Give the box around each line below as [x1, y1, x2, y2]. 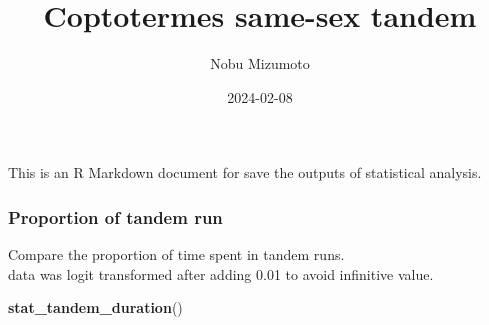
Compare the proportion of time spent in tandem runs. [8, 244, 345, 265]
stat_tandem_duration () [8, 297, 183, 318]
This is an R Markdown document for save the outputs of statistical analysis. [8, 162, 482, 183]
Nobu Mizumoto [210, 53, 310, 74]
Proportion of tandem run [8, 204, 223, 229]
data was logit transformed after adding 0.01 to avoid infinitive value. [8, 263, 434, 284]
